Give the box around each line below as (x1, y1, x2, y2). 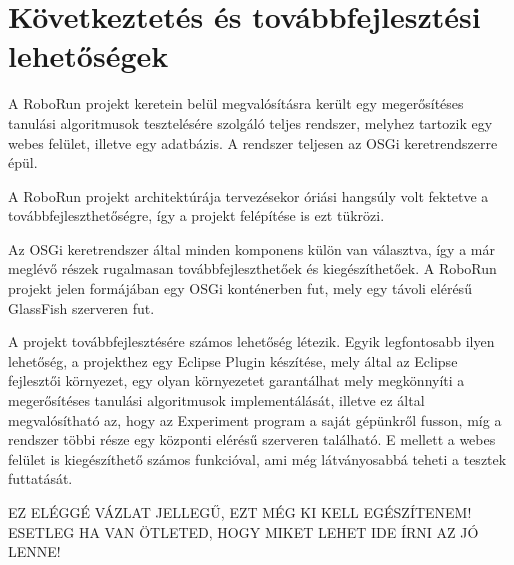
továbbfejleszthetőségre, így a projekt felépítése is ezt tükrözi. (8, 205, 385, 226)
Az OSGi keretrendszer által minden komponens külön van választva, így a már (8, 238, 495, 259)
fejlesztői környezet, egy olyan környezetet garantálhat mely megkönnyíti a (8, 370, 465, 391)
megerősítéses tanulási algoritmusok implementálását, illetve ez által (8, 390, 425, 411)
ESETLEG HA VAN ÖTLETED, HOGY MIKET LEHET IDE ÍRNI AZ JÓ (8, 521, 479, 542)
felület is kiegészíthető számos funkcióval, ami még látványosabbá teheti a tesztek (8, 448, 507, 469)
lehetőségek (8, 35, 169, 76)
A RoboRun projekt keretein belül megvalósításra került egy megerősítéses (8, 93, 464, 114)
